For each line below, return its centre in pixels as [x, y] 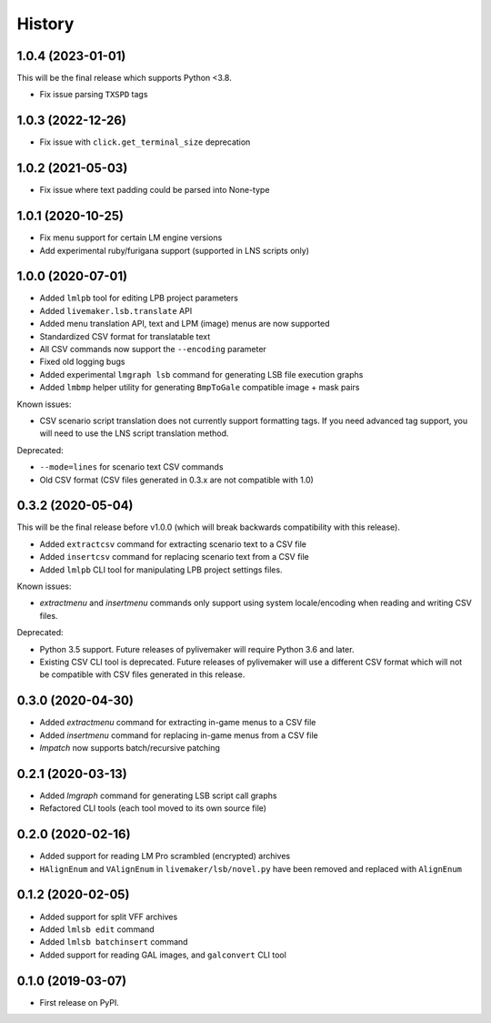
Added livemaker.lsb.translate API [116, 310]
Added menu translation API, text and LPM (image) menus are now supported [185, 324]
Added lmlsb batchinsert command [114, 942]
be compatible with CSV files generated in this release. [142, 674]
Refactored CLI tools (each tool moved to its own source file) [153, 808]
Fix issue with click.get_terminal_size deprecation [145, 142]
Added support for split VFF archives [109, 917]
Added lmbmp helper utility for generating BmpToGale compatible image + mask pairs [200, 388]
